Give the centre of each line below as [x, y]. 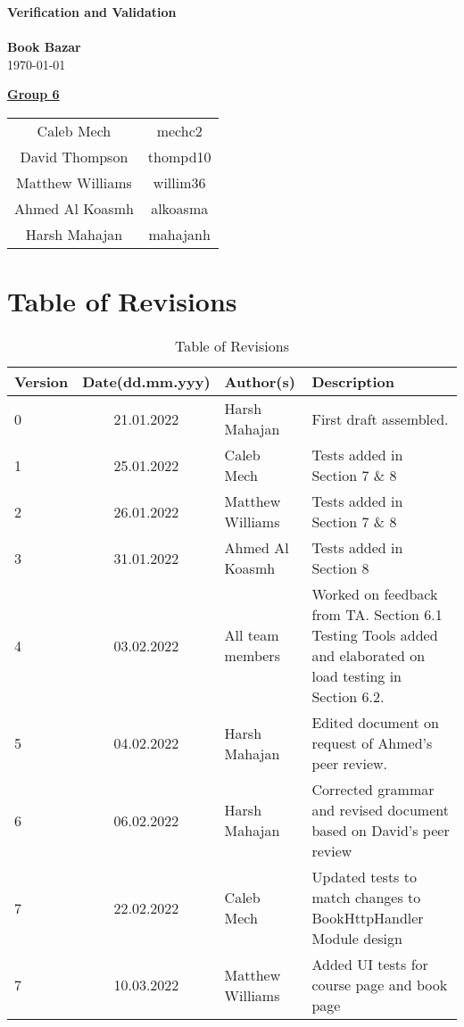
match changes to [366, 898]
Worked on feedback [375, 594]
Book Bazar [44, 47]
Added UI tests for [370, 965]
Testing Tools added [375, 635]
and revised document [380, 810]
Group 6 [33, 94]
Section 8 [340, 568]
